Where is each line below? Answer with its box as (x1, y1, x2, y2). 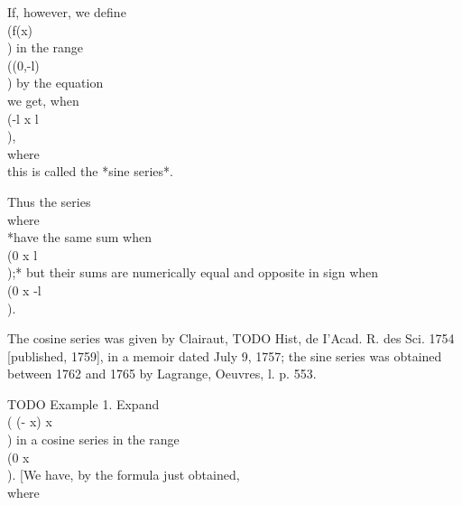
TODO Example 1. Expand (7, 394, 160, 413)
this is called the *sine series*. (7, 162, 173, 181)
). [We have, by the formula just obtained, (7, 465, 240, 484)
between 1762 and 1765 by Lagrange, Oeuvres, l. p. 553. (7, 364, 317, 383)
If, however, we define (7, 3, 126, 21)
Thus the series (7, 192, 91, 210)
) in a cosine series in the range (7, 430, 180, 449)
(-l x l (7, 108, 39, 127)
